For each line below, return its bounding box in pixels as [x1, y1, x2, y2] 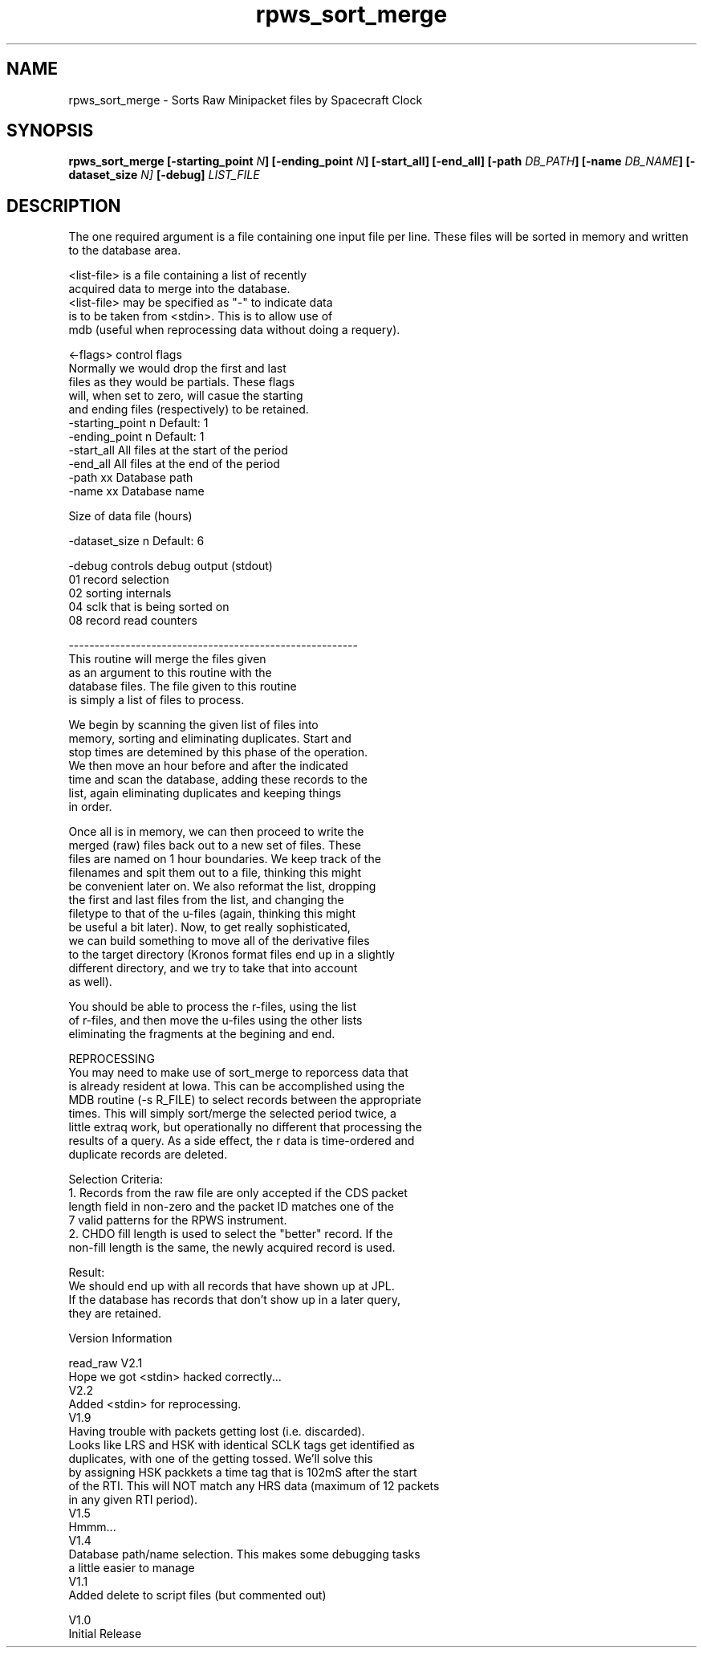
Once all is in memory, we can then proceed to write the [68, 825, 364, 839]
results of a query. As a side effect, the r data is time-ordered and [68, 1134, 415, 1148]
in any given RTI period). [68, 1493, 198, 1507]
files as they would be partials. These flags [68, 375, 295, 389]
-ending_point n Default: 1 [68, 430, 205, 444]
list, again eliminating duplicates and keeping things [68, 786, 342, 801]
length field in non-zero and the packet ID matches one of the [68, 1200, 394, 1214]
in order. [68, 800, 112, 814]
